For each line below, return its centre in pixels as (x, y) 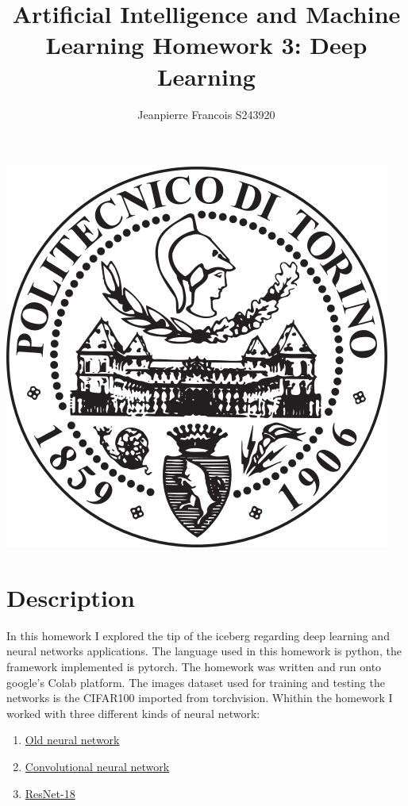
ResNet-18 (50, 793)
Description (71, 597)
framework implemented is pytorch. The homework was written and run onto (194, 666)
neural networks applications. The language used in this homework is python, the (204, 651)
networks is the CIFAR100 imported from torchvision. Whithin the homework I (200, 698)
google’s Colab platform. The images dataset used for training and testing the (196, 682)
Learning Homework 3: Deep (206, 45)
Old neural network (72, 740)
